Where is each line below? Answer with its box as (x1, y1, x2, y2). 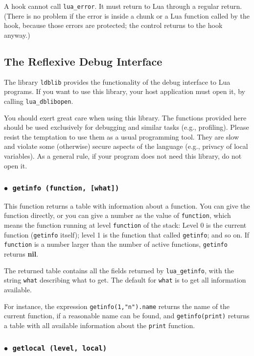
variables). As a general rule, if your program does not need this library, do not (4, 150, 242, 161)
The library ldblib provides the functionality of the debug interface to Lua (4, 76, 231, 87)
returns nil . (4, 249, 39, 259)
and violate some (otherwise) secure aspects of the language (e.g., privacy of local (4, 141, 248, 151)
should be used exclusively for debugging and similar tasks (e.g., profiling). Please (4, 122, 249, 132)
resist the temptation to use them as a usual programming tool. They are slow (4, 131, 239, 142)
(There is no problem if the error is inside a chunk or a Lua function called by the (4, 10, 250, 21)
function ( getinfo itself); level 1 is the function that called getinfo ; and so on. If (4, 229, 250, 239)
